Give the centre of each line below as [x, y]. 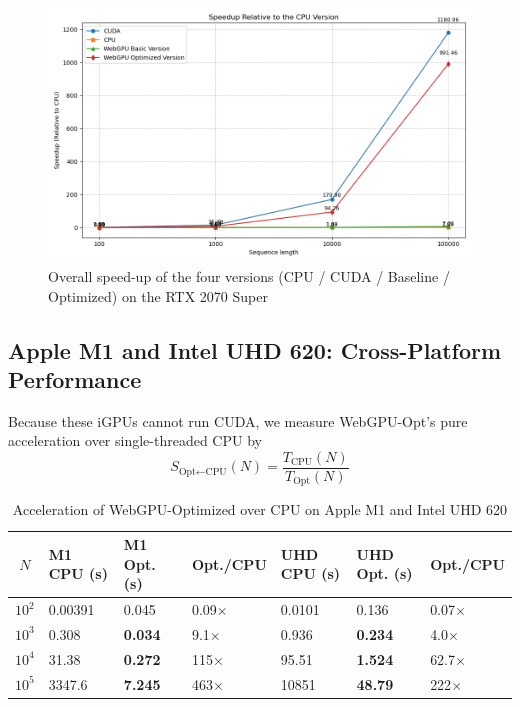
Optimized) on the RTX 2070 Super [158, 295]
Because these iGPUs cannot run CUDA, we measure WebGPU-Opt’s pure [238, 420]
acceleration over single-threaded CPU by [135, 440]
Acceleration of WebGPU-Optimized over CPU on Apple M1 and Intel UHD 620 [260, 509]
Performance [75, 378]
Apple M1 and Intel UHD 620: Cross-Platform [255, 349]
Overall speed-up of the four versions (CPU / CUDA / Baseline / [249, 275]
